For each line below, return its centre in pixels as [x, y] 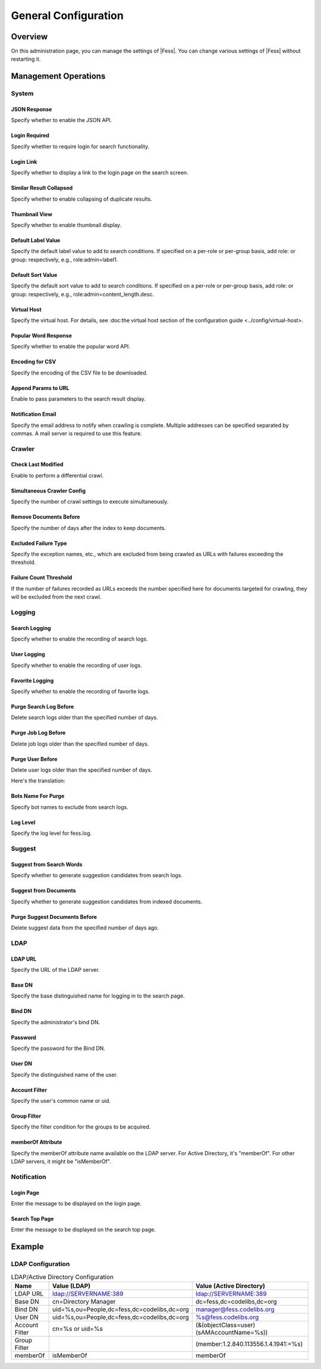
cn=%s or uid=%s [78, 1329]
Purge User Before [34, 759]
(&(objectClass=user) [225, 1325]
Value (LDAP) [71, 1286]
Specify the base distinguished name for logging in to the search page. [98, 996]
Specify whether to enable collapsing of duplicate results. [82, 199]
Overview [29, 37]
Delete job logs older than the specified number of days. [80, 744]
